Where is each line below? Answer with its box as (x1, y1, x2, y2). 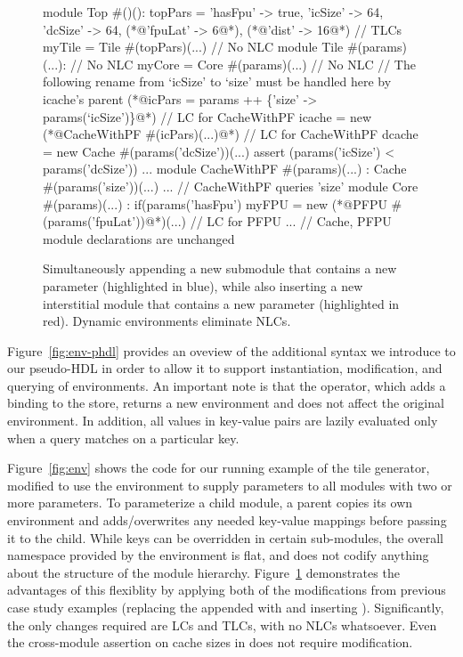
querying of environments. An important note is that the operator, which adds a (7, 376, 446, 394)
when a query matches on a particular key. (7, 428, 240, 447)
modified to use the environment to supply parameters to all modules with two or (7, 475, 452, 494)
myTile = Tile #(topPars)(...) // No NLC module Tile (43, 37, 344, 56)
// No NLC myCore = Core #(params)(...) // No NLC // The (70, 54, 416, 73)
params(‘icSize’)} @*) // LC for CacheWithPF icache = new (43, 107, 371, 126)
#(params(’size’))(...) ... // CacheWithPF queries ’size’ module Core (43, 176, 418, 195)
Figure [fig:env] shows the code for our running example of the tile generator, (7, 458, 430, 477)
